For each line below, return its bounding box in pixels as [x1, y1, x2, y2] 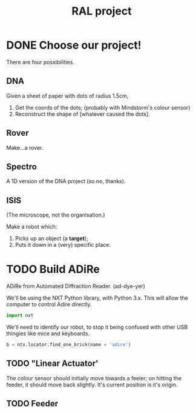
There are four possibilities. [6, 58, 74, 65]
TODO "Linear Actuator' [6, 358, 99, 369]
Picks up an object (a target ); [15, 235, 89, 242]
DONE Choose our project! [6, 38, 142, 52]
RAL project [71, 4, 132, 18]
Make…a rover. [6, 144, 44, 151]
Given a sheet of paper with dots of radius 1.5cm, [6, 92, 129, 99]
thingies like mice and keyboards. [6, 330, 90, 337]
